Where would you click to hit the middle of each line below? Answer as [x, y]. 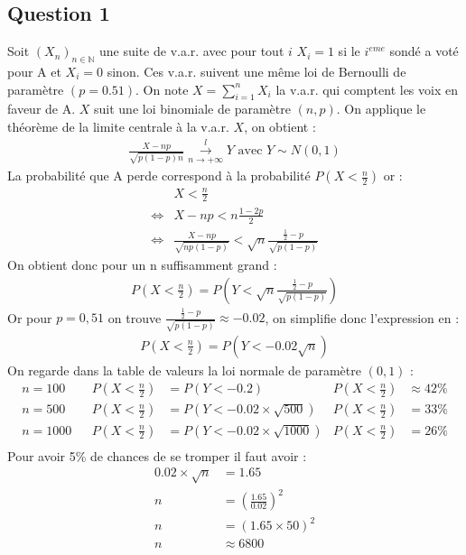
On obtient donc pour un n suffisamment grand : [142, 264]
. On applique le [381, 109]
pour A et [34, 71]
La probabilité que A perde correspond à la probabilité [159, 176]
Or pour [30, 317]
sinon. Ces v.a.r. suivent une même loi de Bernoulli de [256, 71]
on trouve [135, 317]
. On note [162, 89]
